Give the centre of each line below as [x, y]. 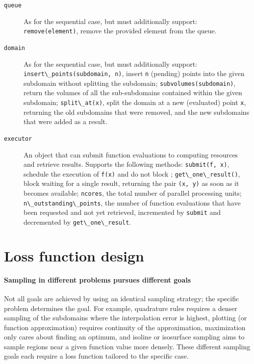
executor [18, 139]
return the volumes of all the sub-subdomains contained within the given [133, 92]
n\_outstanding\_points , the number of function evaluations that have [132, 202]
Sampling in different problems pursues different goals [98, 279]
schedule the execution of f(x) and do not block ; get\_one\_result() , [132, 173]
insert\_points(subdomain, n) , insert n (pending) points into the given [134, 73]
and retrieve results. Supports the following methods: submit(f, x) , [127, 164]
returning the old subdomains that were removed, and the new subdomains [137, 112]
